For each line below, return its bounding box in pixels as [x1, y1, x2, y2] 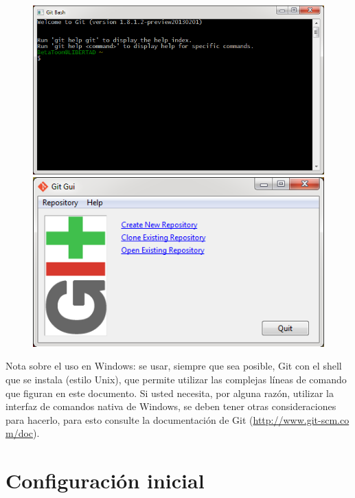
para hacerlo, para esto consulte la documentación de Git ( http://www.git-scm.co [5, 412, 350, 427]
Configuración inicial [5, 466, 205, 495]
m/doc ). [5, 426, 40, 440]
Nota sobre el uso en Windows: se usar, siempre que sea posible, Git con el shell [5, 359, 342, 373]
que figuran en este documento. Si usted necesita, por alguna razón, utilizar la [5, 385, 334, 400]
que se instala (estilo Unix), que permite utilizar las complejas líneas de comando [5, 372, 347, 386]
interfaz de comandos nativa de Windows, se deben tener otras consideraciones [5, 399, 336, 414]
